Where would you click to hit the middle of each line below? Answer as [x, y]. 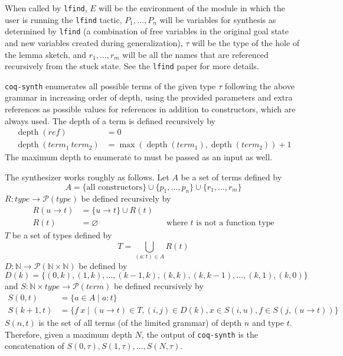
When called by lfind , [46, 8]
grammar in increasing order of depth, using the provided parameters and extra [149, 97]
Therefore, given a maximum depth [68, 334]
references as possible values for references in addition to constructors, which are [150, 109]
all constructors [114, 187]
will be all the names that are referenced [195, 54]
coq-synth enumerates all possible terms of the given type [110, 85]
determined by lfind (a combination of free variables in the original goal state [147, 31]
